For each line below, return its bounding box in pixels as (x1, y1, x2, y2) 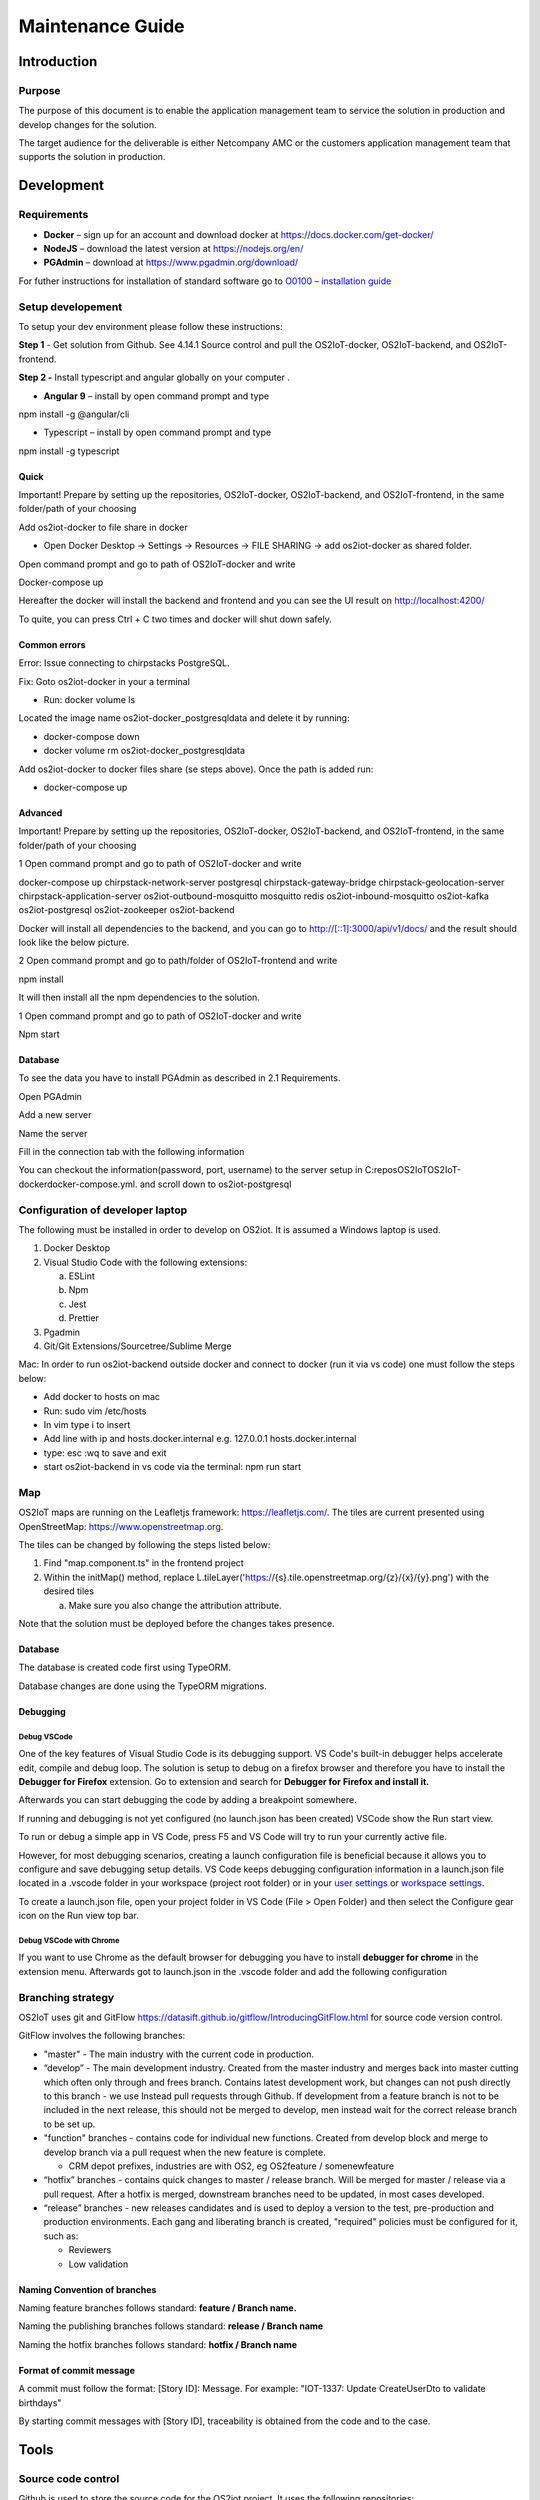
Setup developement (18, 300, 123, 314)
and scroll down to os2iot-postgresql (139, 1178, 292, 1190)
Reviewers (68, 2244, 112, 2256)
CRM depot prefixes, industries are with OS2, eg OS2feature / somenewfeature (68, 2160, 395, 2172)
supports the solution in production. (18, 151, 166, 163)
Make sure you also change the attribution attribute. (68, 1599, 282, 1611)
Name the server (18, 1127, 88, 1139)
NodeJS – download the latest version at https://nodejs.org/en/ (43, 243, 304, 255)
